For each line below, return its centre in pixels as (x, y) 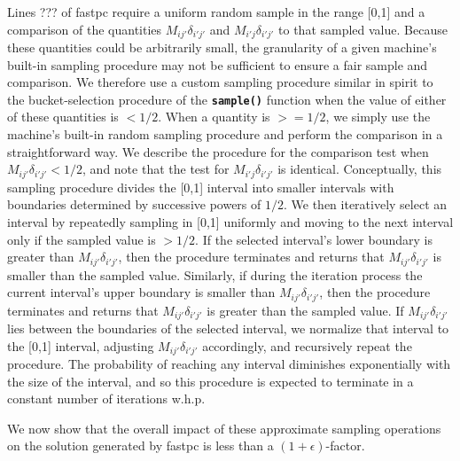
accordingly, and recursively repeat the (307, 345)
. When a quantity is (214, 117)
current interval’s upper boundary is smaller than (141, 292)
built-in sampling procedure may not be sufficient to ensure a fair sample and (218, 64)
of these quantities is (63, 117)
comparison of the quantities (85, 29)
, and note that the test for (156, 169)
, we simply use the (378, 117)
